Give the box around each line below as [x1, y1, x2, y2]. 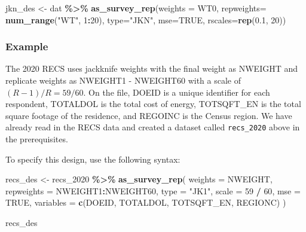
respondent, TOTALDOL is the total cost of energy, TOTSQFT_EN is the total [5, 97, 301, 110]
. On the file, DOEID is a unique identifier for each [83, 86, 270, 98]
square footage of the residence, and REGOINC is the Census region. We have [5, 109, 292, 121]
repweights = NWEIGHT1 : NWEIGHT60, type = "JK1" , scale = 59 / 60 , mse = [5, 184, 301, 197]
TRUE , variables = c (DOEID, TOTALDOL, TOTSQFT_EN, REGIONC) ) [5, 196, 286, 209]
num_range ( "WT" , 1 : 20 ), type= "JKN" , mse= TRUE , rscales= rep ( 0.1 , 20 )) [5, 13, 286, 26]
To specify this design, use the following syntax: [5, 152, 180, 165]
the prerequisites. [5, 133, 68, 145]
